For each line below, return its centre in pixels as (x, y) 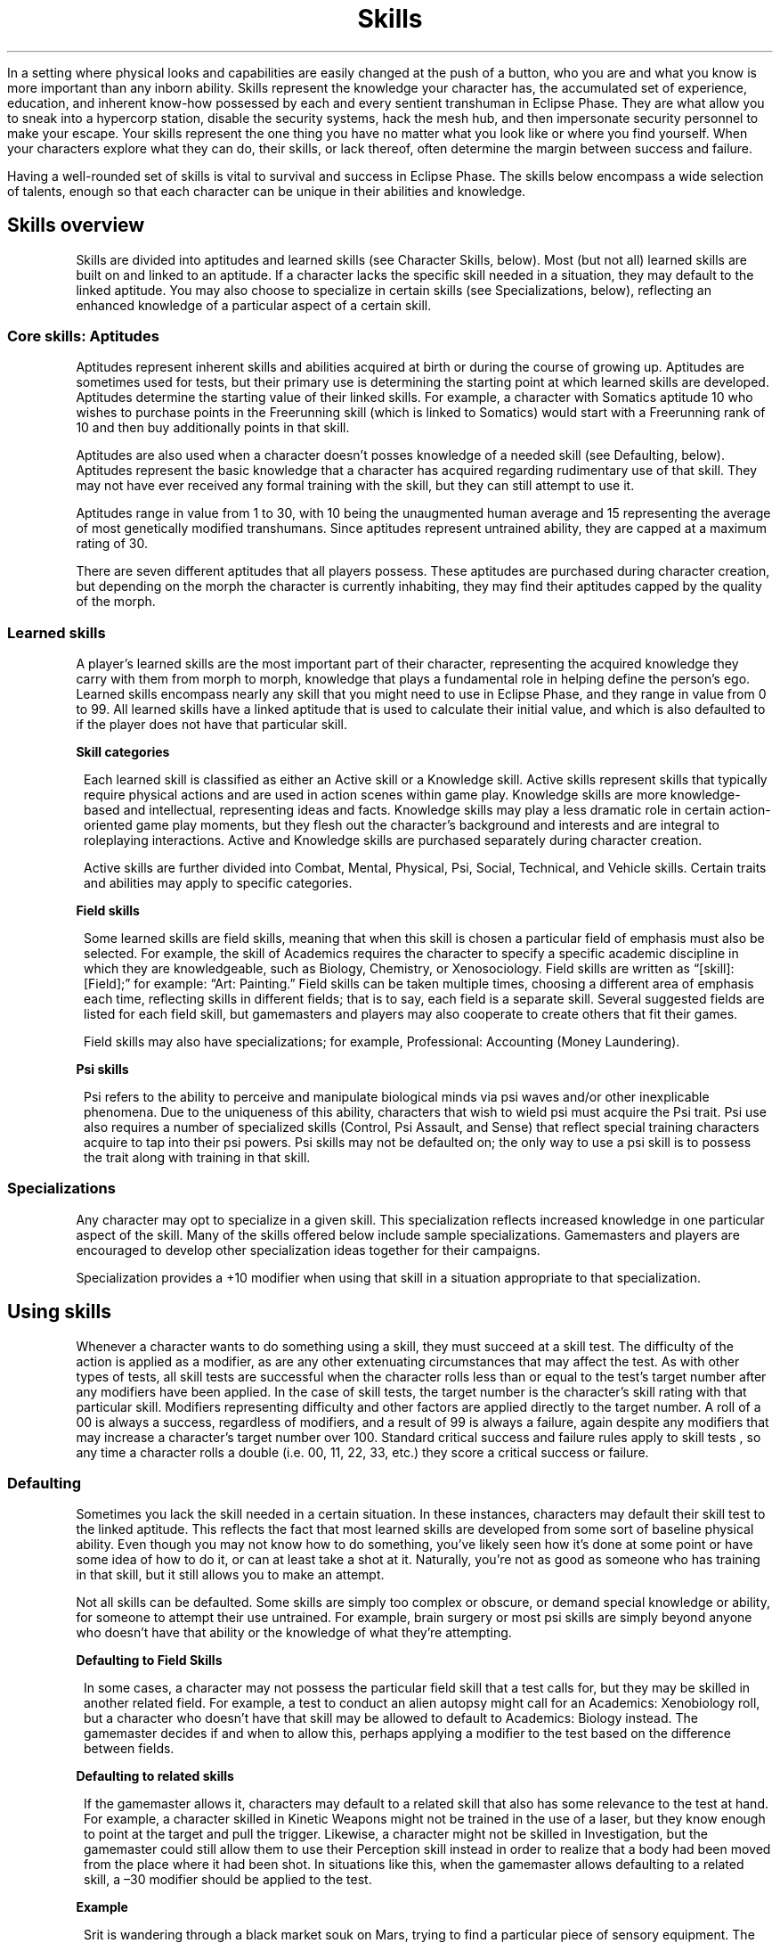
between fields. (129, 1749)
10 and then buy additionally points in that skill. (213, 428)
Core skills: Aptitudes (83, 336)
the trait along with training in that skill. (197, 1158)
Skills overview (76, 225)
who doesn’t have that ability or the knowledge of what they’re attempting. (294, 1633)
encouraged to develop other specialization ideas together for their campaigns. (308, 1250)
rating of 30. (112, 544)
